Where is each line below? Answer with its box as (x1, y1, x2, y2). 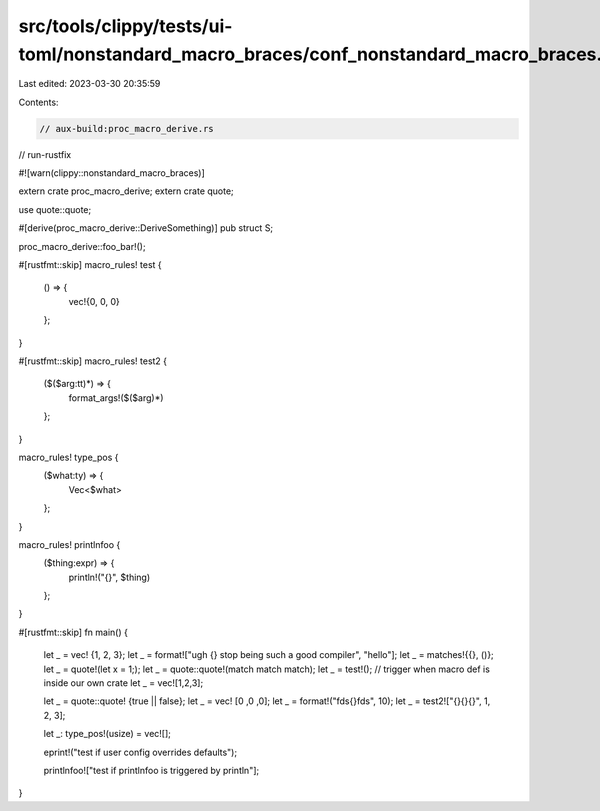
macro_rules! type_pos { (18, 451, 119, 463)
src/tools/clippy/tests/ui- (18, 15, 233, 37)
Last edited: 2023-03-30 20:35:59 (18, 78, 161, 90)
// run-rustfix (18, 148, 72, 160)
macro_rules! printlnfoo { (18, 538, 121, 550)
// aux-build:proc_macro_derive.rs (39, 123, 214, 134)
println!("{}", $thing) (68, 571, 151, 583)
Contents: (18, 96, 59, 108)
